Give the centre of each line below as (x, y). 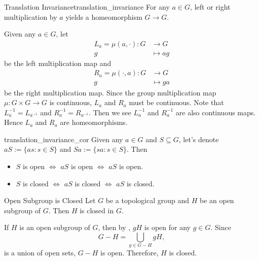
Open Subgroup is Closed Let (50, 200)
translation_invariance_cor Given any (64, 139)
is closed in (97, 210)
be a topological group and (147, 200)
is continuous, (71, 102)
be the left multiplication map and (58, 63)
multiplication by (31, 17)
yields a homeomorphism (104, 17)
